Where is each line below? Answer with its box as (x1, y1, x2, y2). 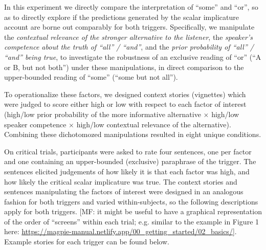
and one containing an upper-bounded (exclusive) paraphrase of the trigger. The (4, 156, 256, 167)
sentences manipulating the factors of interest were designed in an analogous (4, 186, 243, 197)
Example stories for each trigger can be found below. (4, 236, 169, 247)
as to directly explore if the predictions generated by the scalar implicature (4, 11, 239, 22)
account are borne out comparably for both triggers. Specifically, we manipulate (4, 21, 255, 32)
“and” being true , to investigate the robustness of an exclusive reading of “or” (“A (4, 51, 261, 62)
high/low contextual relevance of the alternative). (76, 119, 231, 129)
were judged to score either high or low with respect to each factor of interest (4, 99, 247, 109)
